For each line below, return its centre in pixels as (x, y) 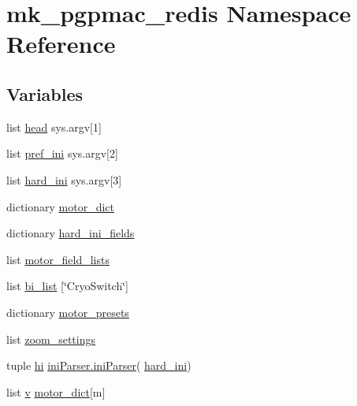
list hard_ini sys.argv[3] (64, 179)
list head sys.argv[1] (54, 127)
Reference (61, 44)
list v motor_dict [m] (56, 391)
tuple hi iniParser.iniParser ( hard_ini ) (99, 365)
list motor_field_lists (58, 259)
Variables (45, 93)
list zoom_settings (51, 339)
